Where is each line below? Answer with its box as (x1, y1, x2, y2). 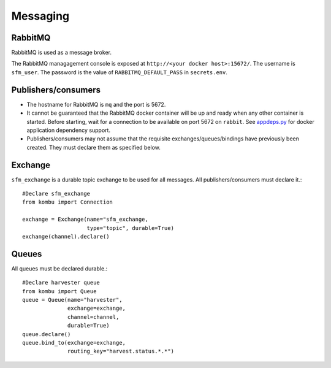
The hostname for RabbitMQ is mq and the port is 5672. (26, 101, 166, 108)
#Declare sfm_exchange (22, 190, 91, 197)
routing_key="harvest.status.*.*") (67, 348, 175, 355)
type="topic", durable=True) (86, 224, 175, 231)
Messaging (11, 9, 70, 23)
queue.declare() (22, 331, 71, 337)
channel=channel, (67, 313, 120, 320)
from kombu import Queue (22, 288, 97, 294)
